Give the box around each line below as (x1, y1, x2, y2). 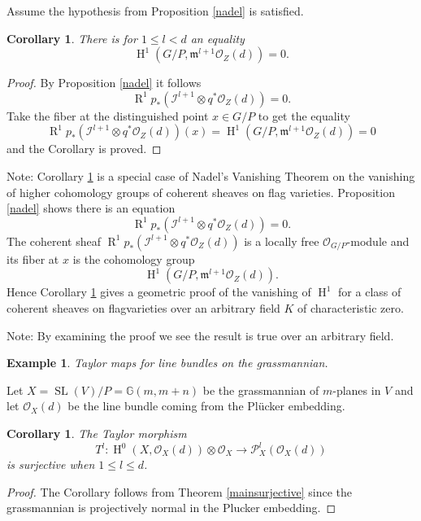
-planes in (332, 381, 381, 398)
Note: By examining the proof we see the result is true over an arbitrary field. (7, 326, 394, 344)
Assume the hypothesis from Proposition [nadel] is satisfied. (7, 2, 304, 19)
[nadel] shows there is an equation (7, 199, 176, 217)
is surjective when (7, 456, 95, 472)
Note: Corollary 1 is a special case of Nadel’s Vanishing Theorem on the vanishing (7, 167, 415, 184)
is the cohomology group (72, 250, 195, 267)
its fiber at (7, 250, 59, 267)
